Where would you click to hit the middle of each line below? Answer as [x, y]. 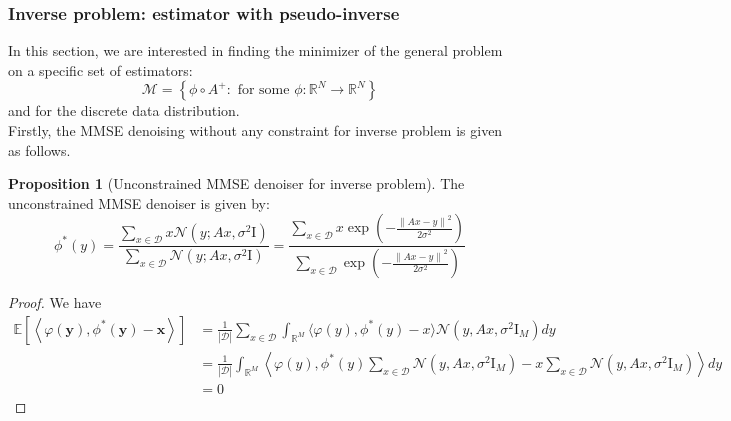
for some [263, 90]
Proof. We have [55, 302]
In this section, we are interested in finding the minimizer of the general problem [255, 50]
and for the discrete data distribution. [124, 110]
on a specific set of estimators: [100, 69]
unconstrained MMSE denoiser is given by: [139, 202]
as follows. [39, 149]
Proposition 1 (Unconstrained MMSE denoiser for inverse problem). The [236, 183]
